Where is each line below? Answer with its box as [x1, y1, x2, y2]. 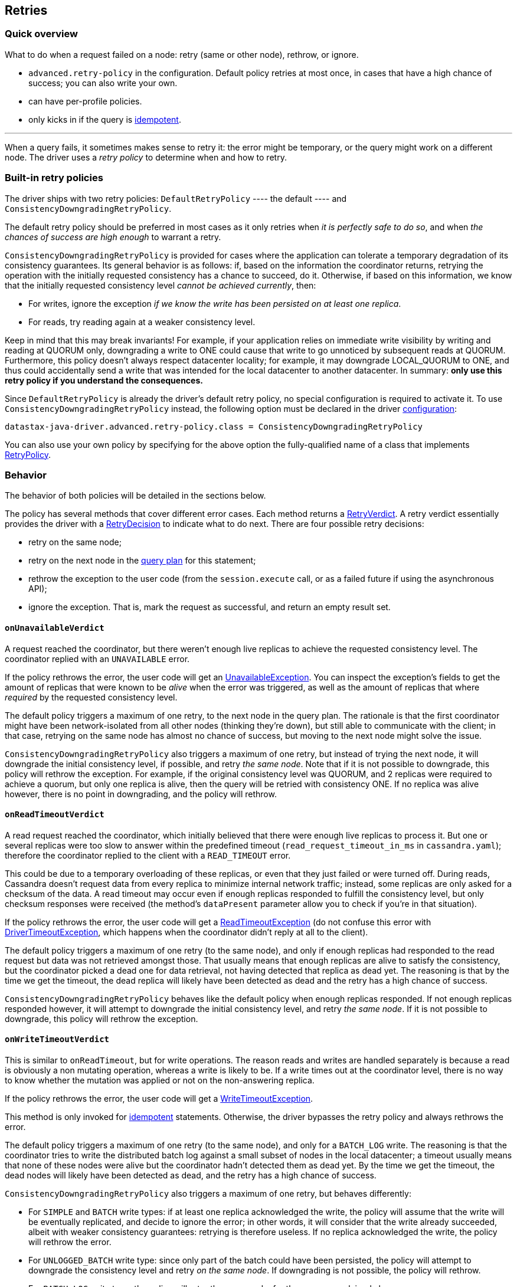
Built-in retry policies [5, 172, 103, 184]
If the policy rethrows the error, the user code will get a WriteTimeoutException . [5, 1093, 313, 1103]
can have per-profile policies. [28, 96, 142, 106]
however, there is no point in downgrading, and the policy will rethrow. [5, 788, 277, 799]
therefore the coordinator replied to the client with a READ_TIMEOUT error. [5, 850, 291, 860]
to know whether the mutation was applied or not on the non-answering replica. [5, 1075, 315, 1085]
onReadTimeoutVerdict [5, 810, 104, 820]
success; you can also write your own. [28, 77, 178, 88]
